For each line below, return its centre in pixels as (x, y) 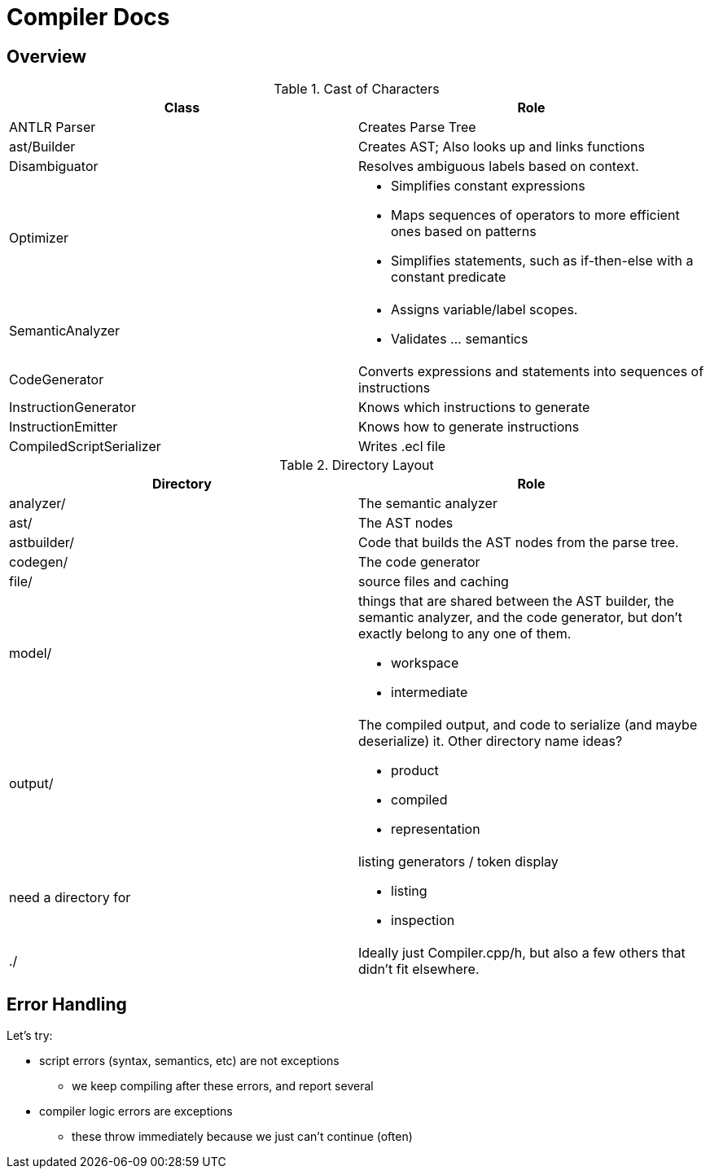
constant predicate (449, 277)
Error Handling (67, 1004)
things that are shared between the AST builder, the (516, 601)
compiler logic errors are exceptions (136, 1111)
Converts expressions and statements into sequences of (531, 372)
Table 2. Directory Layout (357, 465)
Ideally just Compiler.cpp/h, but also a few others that (522, 953)
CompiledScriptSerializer (85, 447)
